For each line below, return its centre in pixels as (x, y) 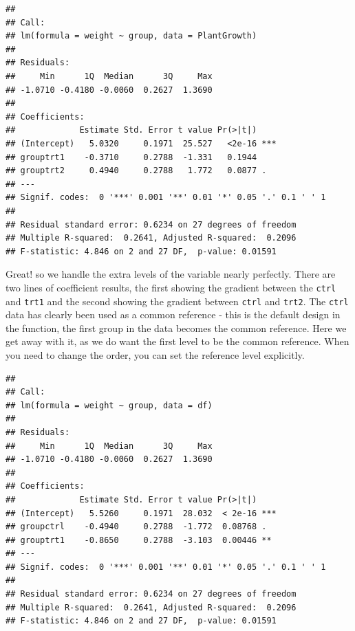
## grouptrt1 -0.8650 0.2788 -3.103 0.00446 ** (139, 540)
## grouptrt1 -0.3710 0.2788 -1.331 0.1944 (131, 157)
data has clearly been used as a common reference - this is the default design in (173, 314)
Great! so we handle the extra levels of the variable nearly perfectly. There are (171, 274)
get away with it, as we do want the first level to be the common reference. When (177, 341)
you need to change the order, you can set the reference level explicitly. (155, 354)
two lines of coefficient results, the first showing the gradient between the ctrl (171, 287)
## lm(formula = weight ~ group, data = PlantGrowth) (131, 36)
